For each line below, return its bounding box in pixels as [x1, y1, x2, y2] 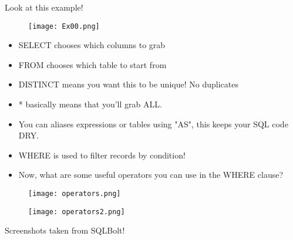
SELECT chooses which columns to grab [18, 39, 166, 51]
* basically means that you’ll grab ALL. [18, 98, 162, 110]
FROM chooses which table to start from [18, 58, 167, 70]
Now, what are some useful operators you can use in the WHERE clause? [18, 168, 284, 181]
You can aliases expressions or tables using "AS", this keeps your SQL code [18, 117, 288, 130]
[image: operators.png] [28, 190, 121, 198]
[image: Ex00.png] [28, 22, 100, 31]
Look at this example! [5, 1, 83, 13]
